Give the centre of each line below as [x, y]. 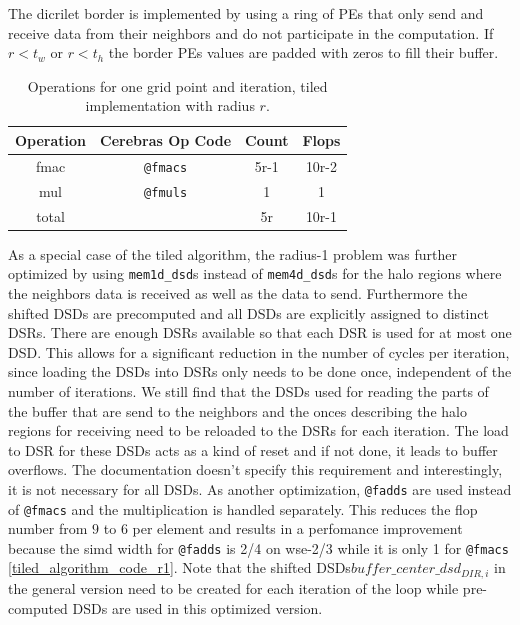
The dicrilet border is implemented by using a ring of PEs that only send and [246, 13]
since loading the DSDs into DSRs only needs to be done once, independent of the [260, 371]
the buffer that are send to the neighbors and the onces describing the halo [237, 410]
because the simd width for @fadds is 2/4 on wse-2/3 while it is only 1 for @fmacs [258, 547]
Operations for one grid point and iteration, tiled [177, 85]
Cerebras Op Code [166, 139]
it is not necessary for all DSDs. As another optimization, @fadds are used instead [260, 488]
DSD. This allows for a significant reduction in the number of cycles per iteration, [259, 351]
